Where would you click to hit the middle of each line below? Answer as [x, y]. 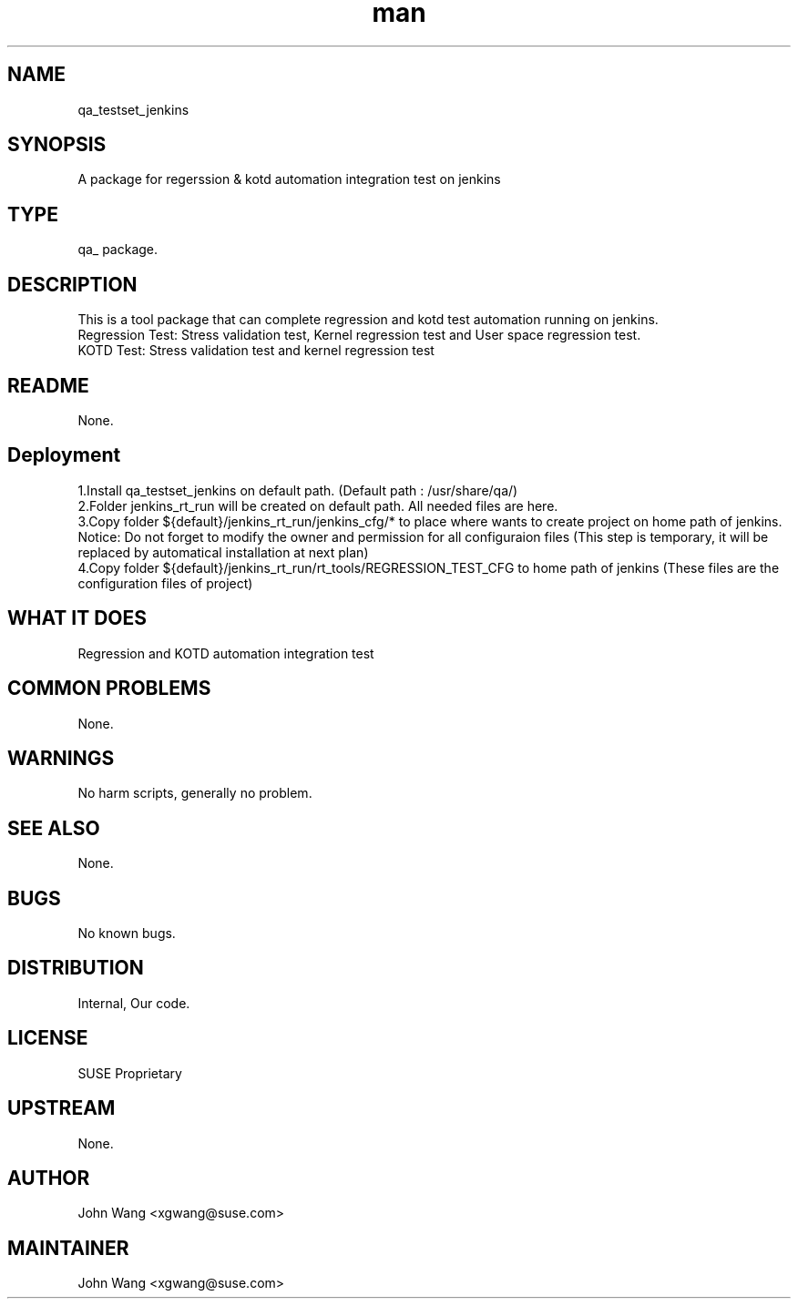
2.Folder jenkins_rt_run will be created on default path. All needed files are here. [318, 505]
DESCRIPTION [72, 284]
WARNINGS [61, 758]
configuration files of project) [165, 583]
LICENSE [48, 1038]
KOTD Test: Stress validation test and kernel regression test [256, 351]
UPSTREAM [61, 1108]
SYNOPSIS [57, 145]
